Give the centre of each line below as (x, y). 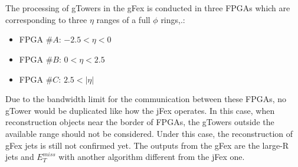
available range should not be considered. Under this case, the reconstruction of (149, 133)
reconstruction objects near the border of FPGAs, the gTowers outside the (140, 122)
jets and (20, 157)
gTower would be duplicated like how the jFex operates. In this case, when (140, 110)
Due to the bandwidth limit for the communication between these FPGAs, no (146, 99)
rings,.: (173, 19)
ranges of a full (123, 19)
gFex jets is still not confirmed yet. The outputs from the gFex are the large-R (147, 145)
